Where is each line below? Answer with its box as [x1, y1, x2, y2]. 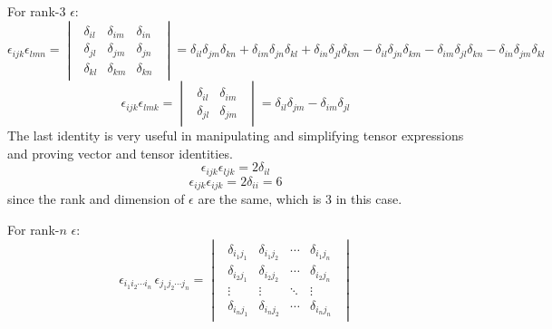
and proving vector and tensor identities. [7, 143, 233, 162]
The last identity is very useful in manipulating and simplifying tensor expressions [7, 126, 464, 145]
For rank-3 [7, 2, 66, 20]
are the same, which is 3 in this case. [198, 189, 402, 208]
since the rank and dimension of [7, 189, 185, 208]
